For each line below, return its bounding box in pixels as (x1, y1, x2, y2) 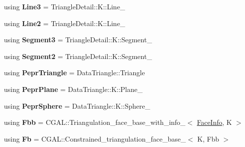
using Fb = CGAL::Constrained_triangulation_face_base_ (4, 133, 186, 144)
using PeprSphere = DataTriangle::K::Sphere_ (4, 100, 151, 111)
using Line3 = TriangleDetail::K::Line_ (4, 1, 125, 11)
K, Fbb (197, 133, 219, 144)
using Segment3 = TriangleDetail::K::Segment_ (4, 34, 152, 45)
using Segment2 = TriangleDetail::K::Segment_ (4, 51, 152, 61)
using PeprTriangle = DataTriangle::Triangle (4, 67, 145, 78)
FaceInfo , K (197, 117, 232, 127)
